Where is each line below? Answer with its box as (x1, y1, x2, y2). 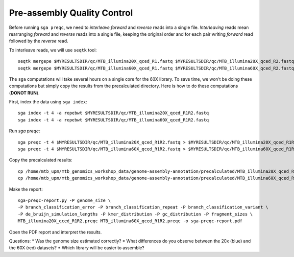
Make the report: (9, 186, 43, 192)
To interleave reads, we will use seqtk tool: (9, 47, 97, 53)
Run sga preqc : (9, 128, 40, 134)
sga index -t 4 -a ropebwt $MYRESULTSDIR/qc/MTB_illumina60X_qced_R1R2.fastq (18, 117, 209, 122)
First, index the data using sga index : (9, 99, 88, 105)
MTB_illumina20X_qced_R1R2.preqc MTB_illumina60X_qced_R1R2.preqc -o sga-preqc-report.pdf (18, 218, 243, 224)
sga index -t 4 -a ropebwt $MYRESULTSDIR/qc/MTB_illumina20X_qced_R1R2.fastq (18, 110, 209, 116)
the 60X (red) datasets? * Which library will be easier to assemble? (9, 245, 145, 251)
